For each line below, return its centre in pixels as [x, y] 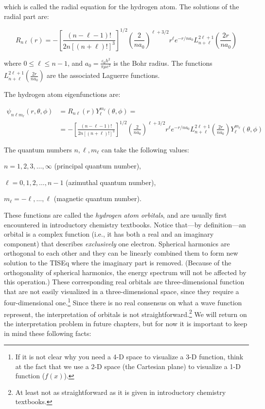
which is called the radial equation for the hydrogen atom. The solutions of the [122, 6]
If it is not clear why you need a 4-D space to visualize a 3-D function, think [129, 357]
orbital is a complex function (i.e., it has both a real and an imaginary [109, 234]
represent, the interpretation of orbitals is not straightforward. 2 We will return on [125, 313]
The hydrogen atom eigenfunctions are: [62, 94]
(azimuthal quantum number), [111, 182]
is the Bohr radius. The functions [163, 63]
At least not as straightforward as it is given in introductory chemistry [121, 392]
